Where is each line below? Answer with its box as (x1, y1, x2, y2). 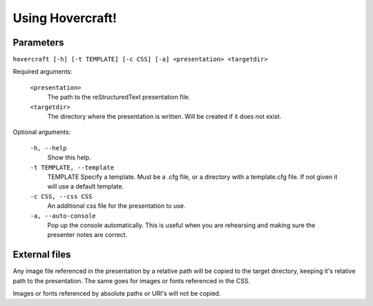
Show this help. (47, 153, 91, 162)
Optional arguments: (12, 128, 71, 136)
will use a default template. (47, 182, 124, 191)
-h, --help (30, 144, 67, 152)
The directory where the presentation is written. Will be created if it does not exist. (47, 113, 282, 121)
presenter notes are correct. (47, 231, 128, 239)
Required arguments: (12, 68, 73, 76)
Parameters (12, 37, 64, 48)
